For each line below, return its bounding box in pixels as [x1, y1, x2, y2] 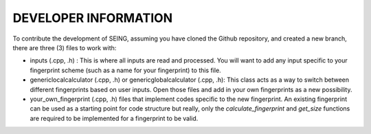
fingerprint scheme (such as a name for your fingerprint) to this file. [30, 66, 221, 74]
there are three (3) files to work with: [12, 43, 117, 52]
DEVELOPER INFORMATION [12, 10, 173, 25]
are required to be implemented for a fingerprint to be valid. [30, 114, 199, 122]
